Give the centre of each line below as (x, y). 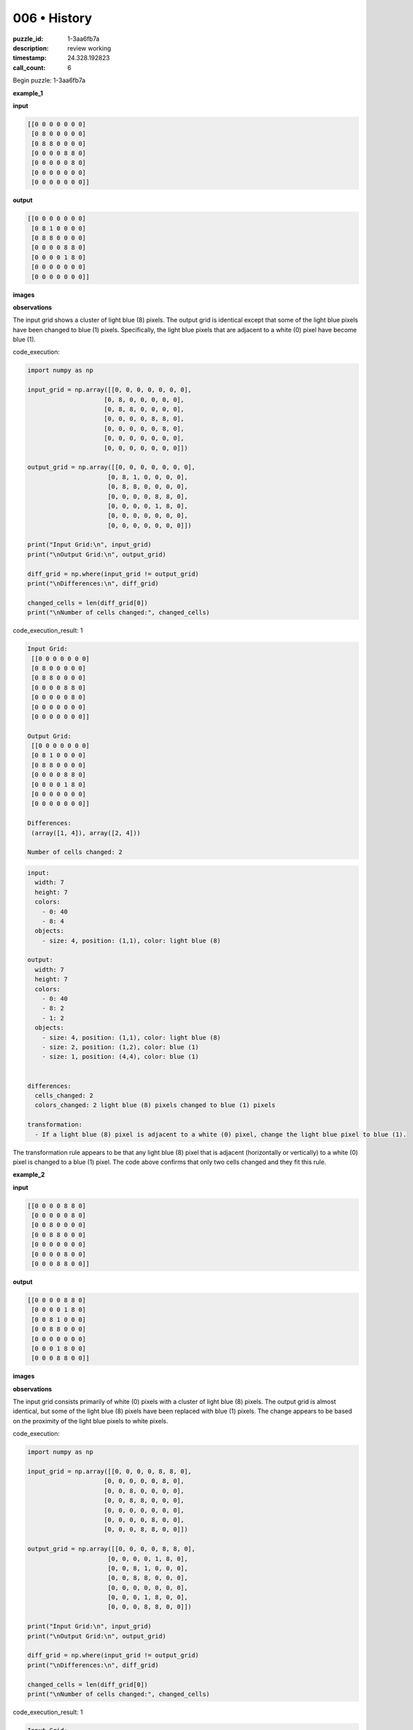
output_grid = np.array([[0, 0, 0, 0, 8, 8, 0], (111, 1549)
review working (89, 48)
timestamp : (30, 58)
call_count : (29, 67)
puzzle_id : (28, 39)
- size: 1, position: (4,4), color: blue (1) (120, 1057)
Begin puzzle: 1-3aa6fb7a (49, 80)
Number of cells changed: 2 (75, 852)
